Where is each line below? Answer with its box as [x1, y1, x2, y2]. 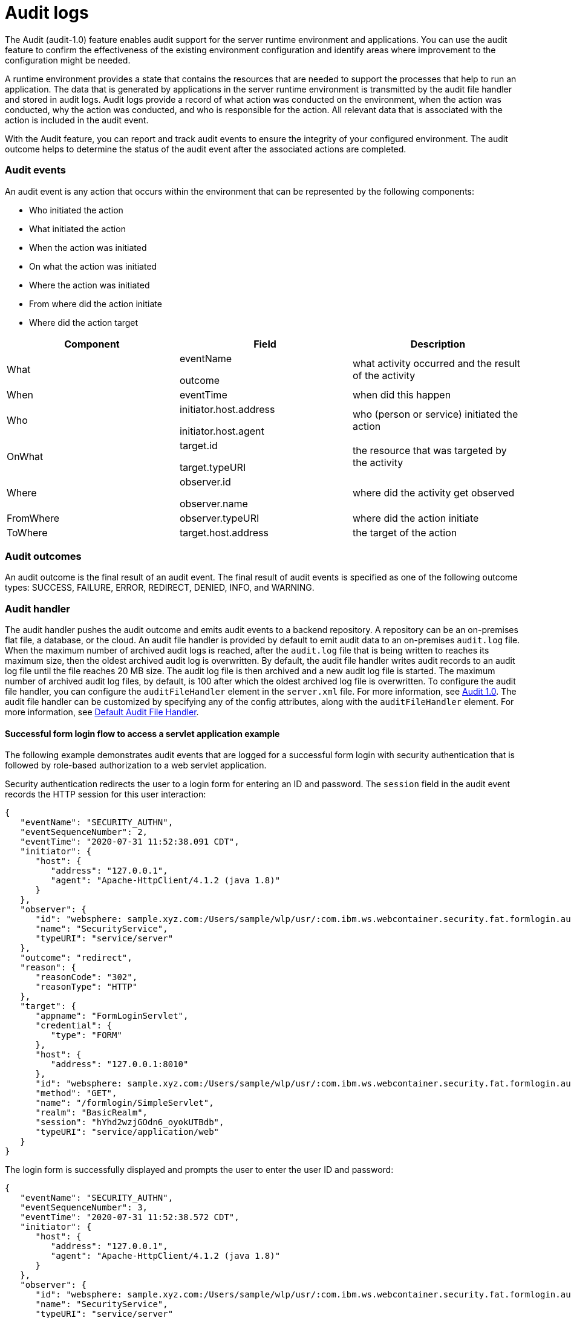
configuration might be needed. [5, 54, 131, 65]
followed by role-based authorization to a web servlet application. [5, 760, 267, 771]
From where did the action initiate [29, 298, 162, 309]
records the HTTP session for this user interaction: [5, 789, 206, 800]
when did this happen [352, 388, 451, 401]
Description [410, 337, 466, 350]
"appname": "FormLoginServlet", [35, 1011, 189, 1021]
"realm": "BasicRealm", [35, 1108, 148, 1118]
